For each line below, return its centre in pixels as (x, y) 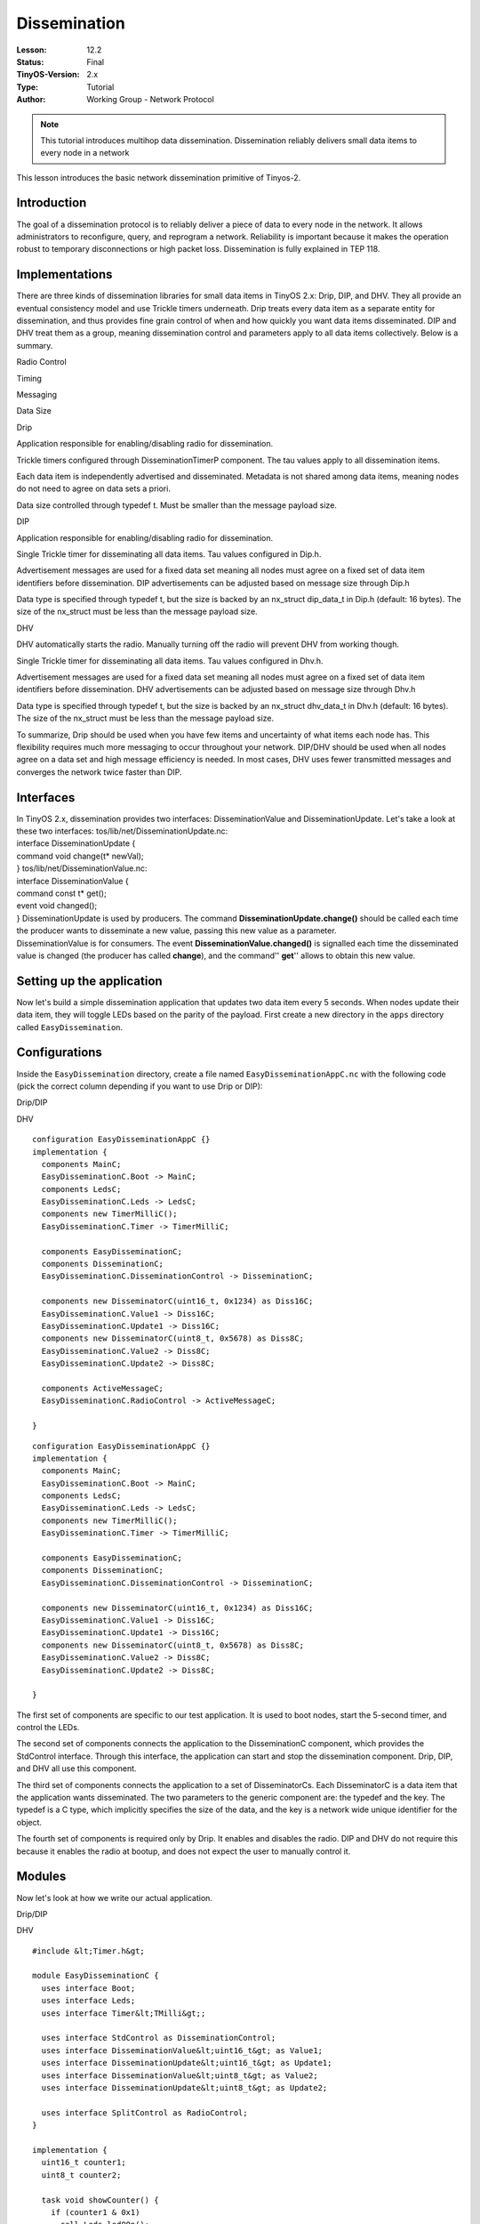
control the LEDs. (48, 1728)
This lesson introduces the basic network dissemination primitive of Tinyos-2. (159, 177)
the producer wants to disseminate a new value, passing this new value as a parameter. (176, 931)
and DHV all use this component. (76, 1769)
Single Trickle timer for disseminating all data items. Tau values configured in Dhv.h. (170, 661)
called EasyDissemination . (70, 1027)
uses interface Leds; (88, 2001)
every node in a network (85, 153)
